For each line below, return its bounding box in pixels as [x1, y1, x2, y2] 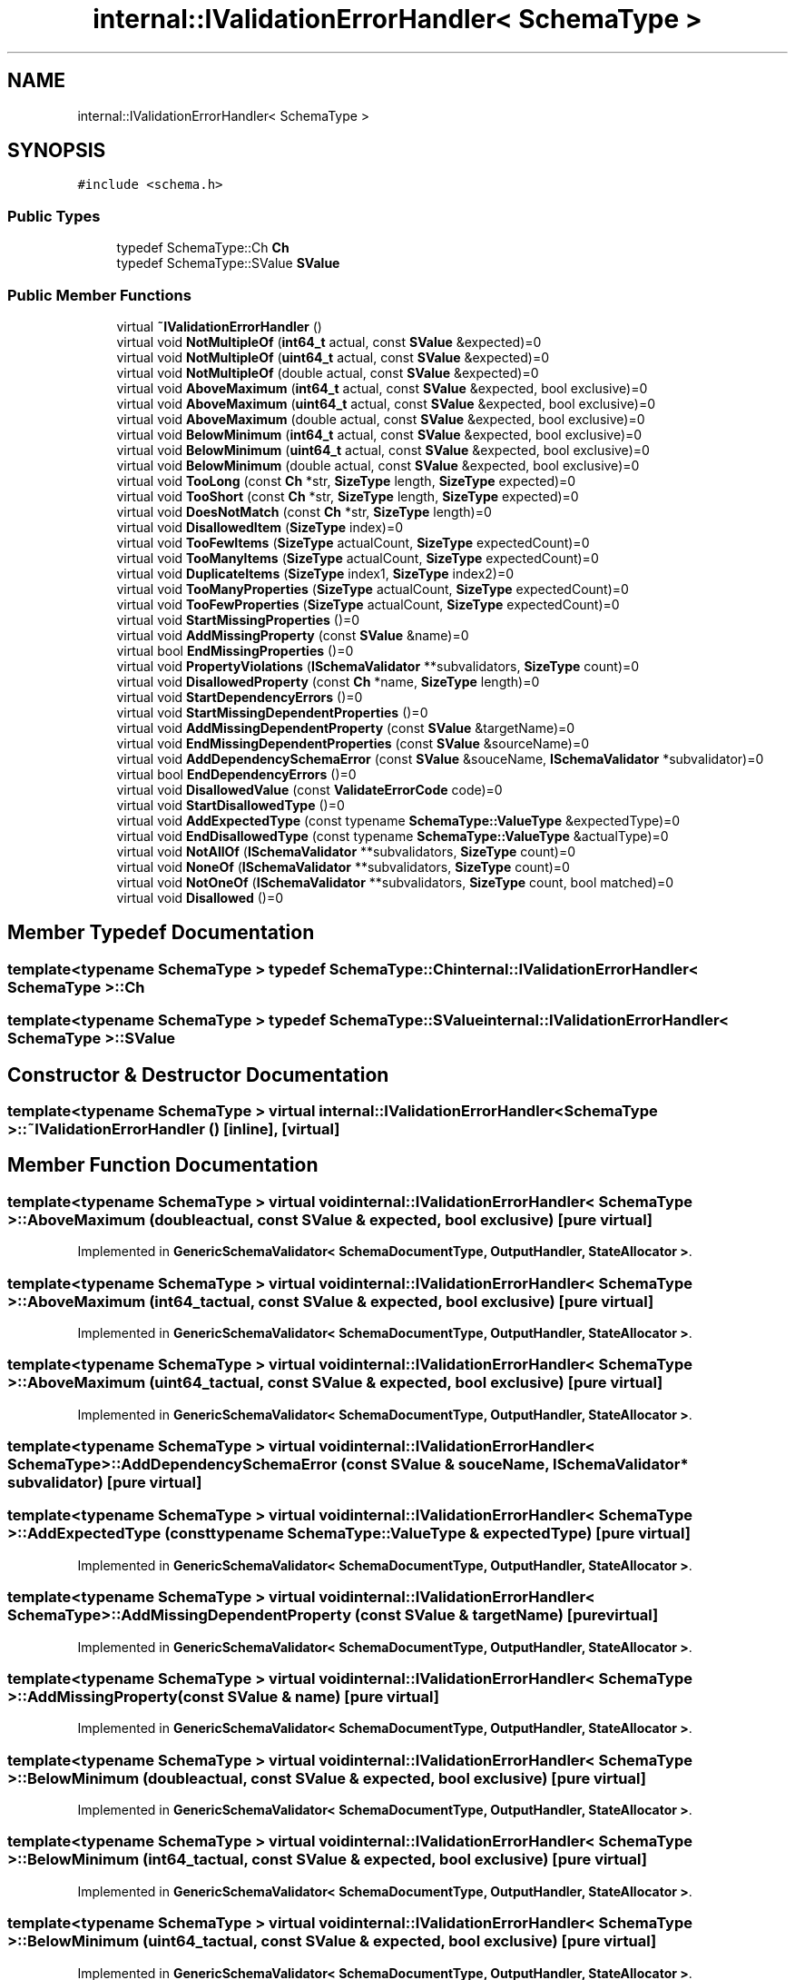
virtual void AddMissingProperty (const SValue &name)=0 [116, 627, 469, 643]
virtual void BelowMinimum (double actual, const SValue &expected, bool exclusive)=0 [116, 457, 640, 473]
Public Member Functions [7, 285, 191, 304]
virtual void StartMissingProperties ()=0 [116, 611, 360, 628]
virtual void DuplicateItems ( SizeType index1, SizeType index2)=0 [116, 565, 515, 581]
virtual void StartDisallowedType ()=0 [116, 797, 345, 813]
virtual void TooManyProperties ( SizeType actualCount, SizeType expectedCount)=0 [116, 580, 629, 597]
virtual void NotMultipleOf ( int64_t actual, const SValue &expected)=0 [116, 333, 542, 350]
